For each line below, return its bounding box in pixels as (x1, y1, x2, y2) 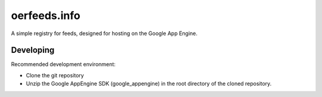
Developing (11, 45, 55, 55)
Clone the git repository (26, 71, 84, 79)
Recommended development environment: (11, 61, 116, 68)
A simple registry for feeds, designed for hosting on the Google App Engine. (11, 30, 198, 37)
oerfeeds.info (11, 9, 80, 22)
